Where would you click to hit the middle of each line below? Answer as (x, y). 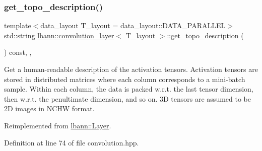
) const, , (18, 52)
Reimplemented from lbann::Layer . (58, 125)
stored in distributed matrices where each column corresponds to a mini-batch (125, 79)
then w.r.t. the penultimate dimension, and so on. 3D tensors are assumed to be (127, 98)
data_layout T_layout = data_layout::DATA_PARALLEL (133, 25)
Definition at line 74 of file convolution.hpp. (72, 142)
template (18, 25)
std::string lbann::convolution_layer (59, 35)
